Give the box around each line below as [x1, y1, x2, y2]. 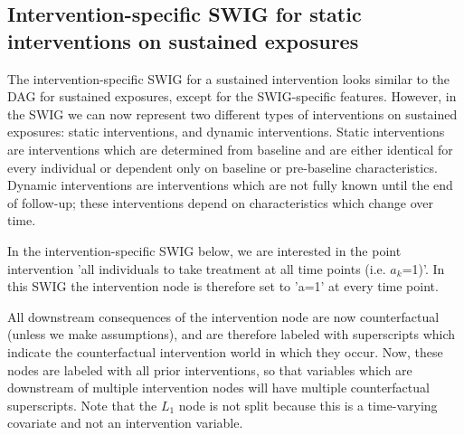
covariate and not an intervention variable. [7, 413, 243, 432]
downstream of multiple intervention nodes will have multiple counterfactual [7, 378, 430, 397]
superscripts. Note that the [7, 395, 157, 414]
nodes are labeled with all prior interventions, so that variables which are [7, 360, 412, 379]
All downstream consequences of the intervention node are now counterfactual [7, 307, 440, 326]
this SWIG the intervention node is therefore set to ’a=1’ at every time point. [7, 277, 439, 296]
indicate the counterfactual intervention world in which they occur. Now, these [7, 342, 443, 361]
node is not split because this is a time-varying [178, 395, 438, 414]
